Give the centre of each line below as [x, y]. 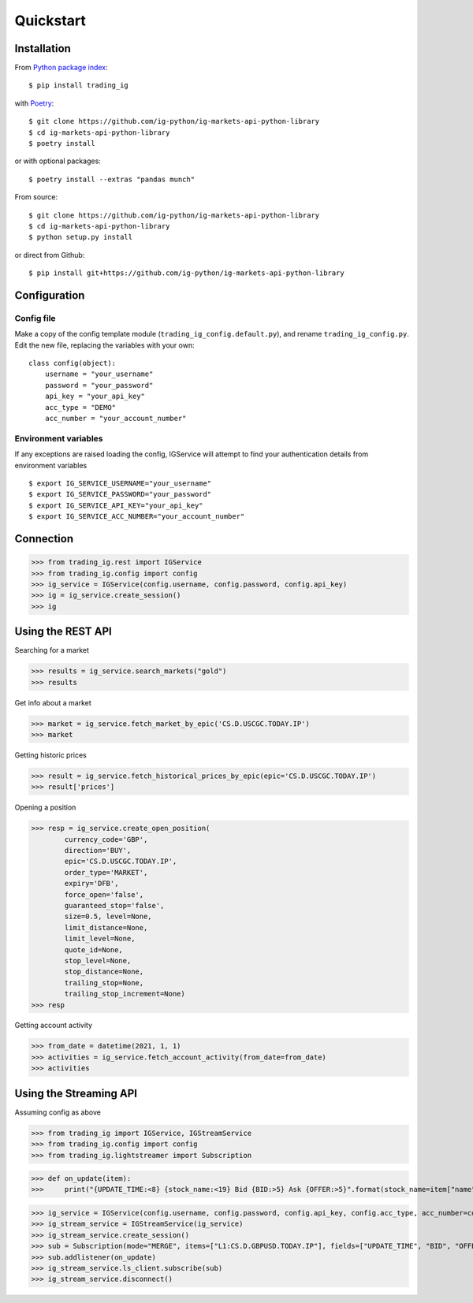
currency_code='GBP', [106, 839]
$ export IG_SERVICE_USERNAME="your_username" [120, 483]
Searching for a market [52, 650]
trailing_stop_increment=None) [125, 994]
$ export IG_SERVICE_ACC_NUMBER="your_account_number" [137, 517]
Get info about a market [53, 702]
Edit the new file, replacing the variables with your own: [104, 345]
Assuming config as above [58, 1112]
